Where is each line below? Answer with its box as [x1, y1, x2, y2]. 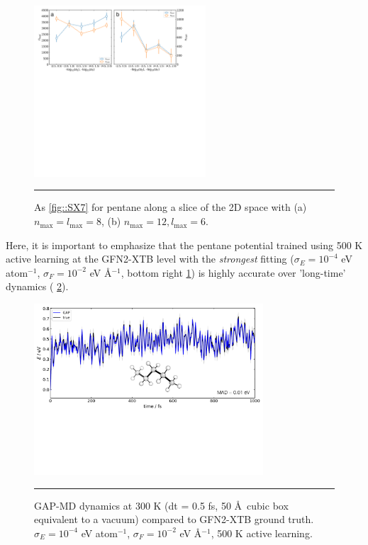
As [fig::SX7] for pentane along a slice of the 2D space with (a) [34, 200, 307, 214]
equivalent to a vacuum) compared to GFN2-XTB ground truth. [34, 512, 314, 527]
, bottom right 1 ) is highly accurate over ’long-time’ [121, 265, 346, 280]
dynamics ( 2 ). [6, 279, 69, 294]
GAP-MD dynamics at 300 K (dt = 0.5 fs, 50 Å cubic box [34, 498, 289, 512]
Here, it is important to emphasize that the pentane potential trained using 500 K [6, 237, 363, 252]
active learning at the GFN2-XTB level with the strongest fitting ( [6, 251, 294, 266]
